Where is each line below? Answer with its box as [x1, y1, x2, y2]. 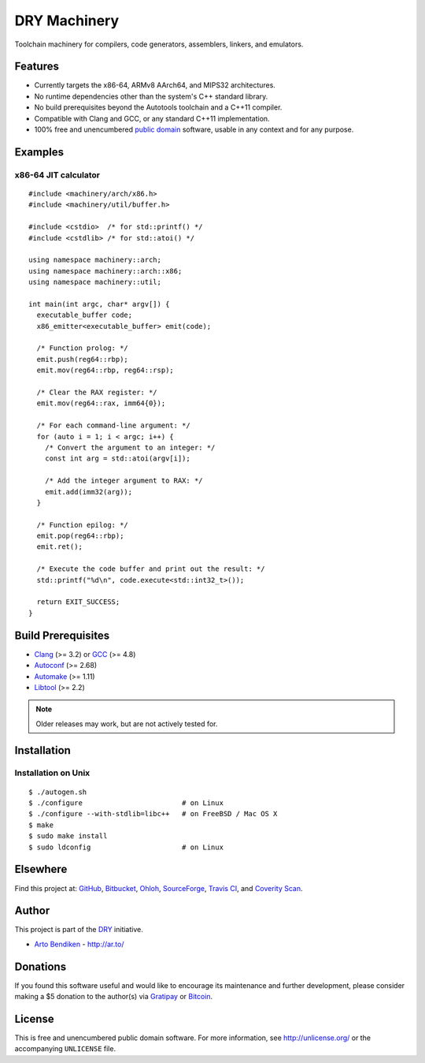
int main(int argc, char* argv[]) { [28, 300, 170, 308]
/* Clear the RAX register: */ [36, 388, 157, 397]
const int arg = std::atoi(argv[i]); [44, 454, 190, 463]
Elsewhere [14, 863, 68, 876]
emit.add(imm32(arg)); [44, 487, 133, 496]
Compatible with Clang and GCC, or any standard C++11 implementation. [34, 114, 271, 123]
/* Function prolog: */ [36, 344, 129, 352]
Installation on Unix [14, 767, 91, 778]
